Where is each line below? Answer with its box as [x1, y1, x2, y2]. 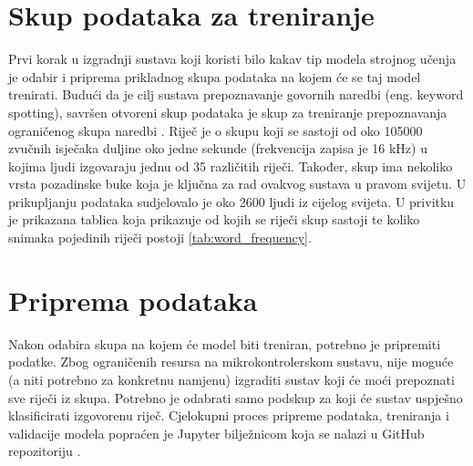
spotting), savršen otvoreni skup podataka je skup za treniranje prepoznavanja [8, 102, 447, 121]
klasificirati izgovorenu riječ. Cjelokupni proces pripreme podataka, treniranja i [8, 406, 449, 425]
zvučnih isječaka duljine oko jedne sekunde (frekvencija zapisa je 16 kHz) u [8, 139, 427, 158]
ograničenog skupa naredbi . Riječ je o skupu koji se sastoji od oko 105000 [8, 120, 423, 140]
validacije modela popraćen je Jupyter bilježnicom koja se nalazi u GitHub [8, 423, 425, 442]
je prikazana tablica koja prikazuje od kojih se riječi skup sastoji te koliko [8, 210, 420, 229]
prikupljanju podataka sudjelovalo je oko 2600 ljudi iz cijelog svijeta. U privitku [8, 192, 455, 211]
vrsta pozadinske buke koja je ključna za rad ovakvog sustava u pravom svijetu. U [8, 174, 467, 193]
